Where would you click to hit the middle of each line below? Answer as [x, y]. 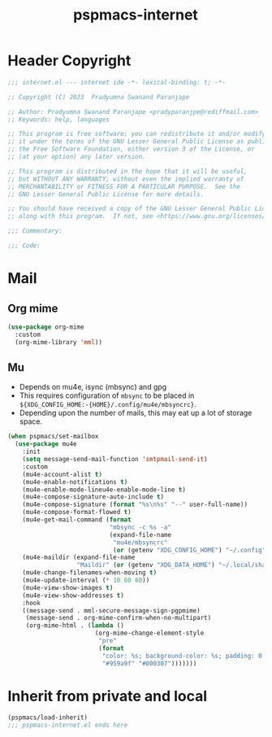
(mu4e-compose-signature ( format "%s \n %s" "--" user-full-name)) [135, 505]
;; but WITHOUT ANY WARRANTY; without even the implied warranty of [126, 179]
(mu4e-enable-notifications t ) [75, 482]
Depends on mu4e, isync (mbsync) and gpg [93, 387]
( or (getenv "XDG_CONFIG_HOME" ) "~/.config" [189, 550]
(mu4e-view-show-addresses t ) [73, 595]
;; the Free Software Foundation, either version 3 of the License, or [131, 149]
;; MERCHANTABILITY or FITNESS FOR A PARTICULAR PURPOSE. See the [124, 186]
